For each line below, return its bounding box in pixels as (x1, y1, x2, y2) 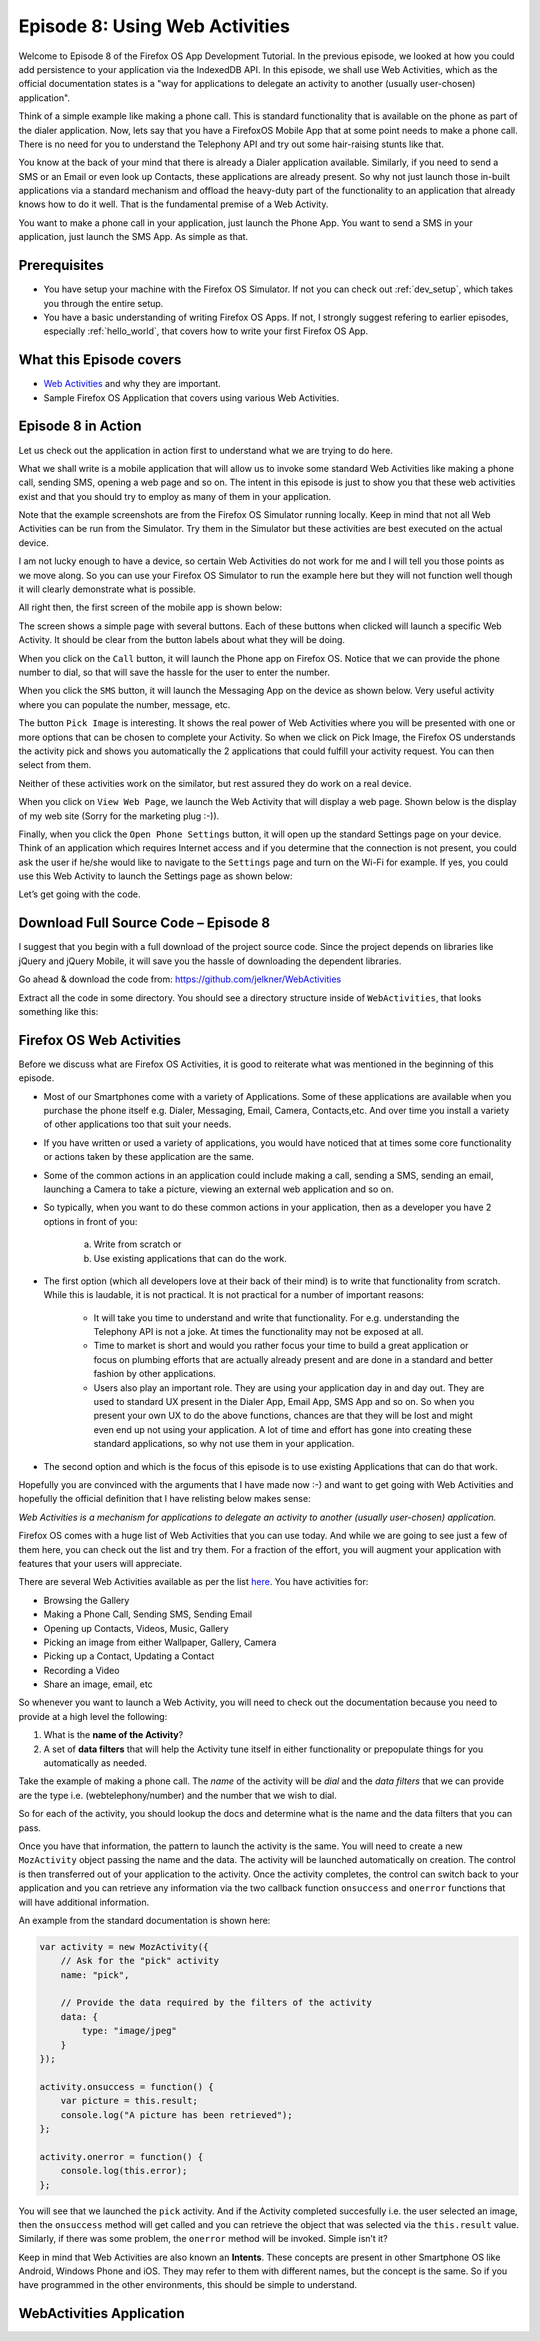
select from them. (18, 759, 92, 771)
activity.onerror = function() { (39, 2151, 204, 2162)
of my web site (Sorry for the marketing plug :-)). (18, 810, 220, 822)
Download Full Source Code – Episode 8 (18, 915, 270, 932)
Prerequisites (18, 257, 104, 274)
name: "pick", (60, 1969, 130, 1980)
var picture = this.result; (60, 2095, 199, 2107)
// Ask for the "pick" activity (60, 1955, 220, 1967)
